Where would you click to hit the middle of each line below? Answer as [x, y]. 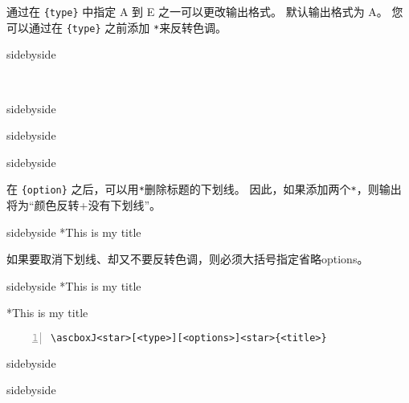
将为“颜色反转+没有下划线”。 [84, 204]
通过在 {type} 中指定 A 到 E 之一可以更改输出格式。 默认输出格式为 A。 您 [205, 11]
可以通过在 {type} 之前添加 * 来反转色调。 [117, 27]
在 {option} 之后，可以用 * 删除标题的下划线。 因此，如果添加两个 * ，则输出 [204, 189]
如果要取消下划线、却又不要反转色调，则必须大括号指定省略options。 [188, 259]
